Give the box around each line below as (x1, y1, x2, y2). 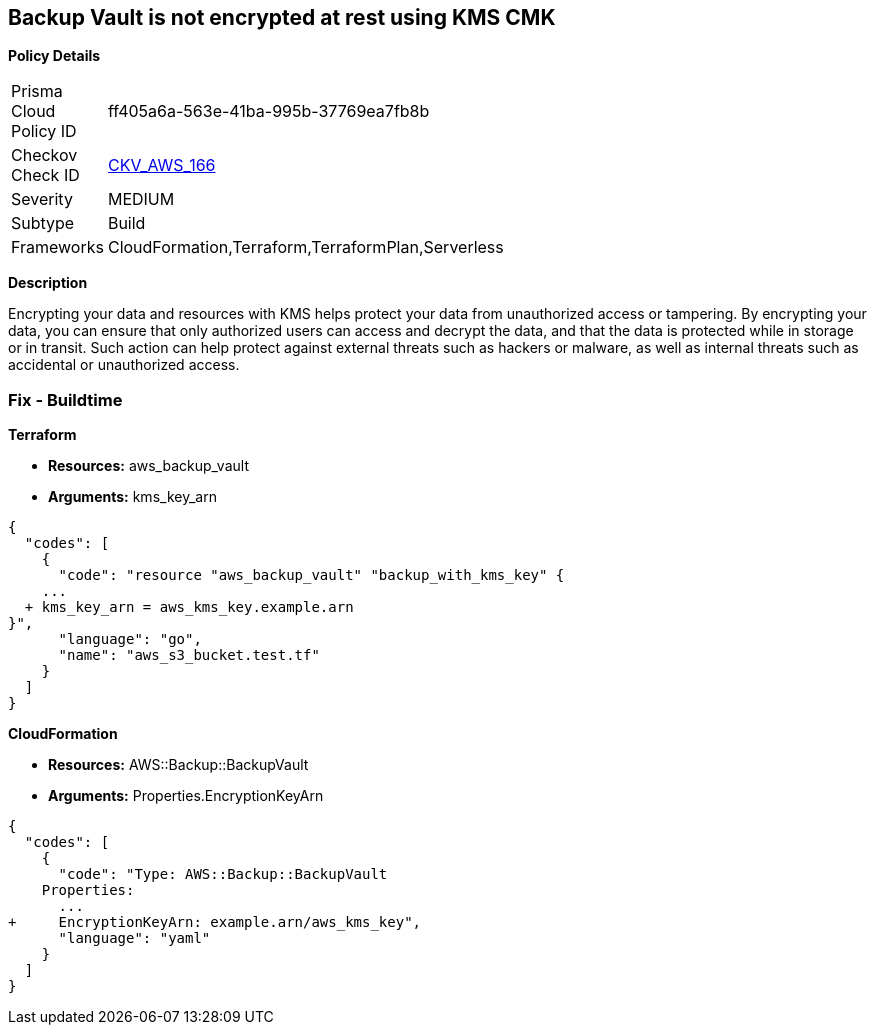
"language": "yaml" (58, 930, 211, 947)
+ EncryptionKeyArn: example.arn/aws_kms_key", (8, 914, 422, 931)
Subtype (11, 213, 75, 234)
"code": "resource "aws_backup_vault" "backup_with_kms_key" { (58, 567, 565, 584)
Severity (11, 189, 73, 210)
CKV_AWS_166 (107, 155, 216, 176)
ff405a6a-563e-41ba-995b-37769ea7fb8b (107, 101, 430, 122)
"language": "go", (58, 631, 202, 648)
